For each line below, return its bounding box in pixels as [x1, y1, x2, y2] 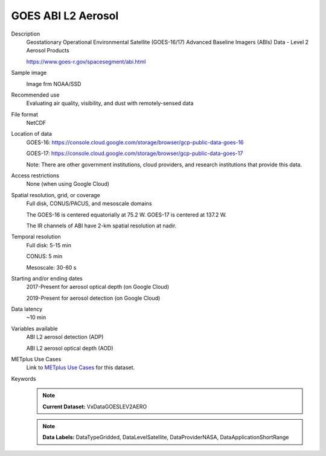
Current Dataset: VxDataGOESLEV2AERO [42, 403, 147, 410]
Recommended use [11, 91, 60, 98]
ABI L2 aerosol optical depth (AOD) [26, 344, 114, 352]
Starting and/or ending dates [11, 274, 83, 282]
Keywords [11, 375, 36, 382]
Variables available [11, 325, 59, 332]
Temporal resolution [11, 233, 62, 241]
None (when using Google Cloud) [26, 180, 110, 188]
